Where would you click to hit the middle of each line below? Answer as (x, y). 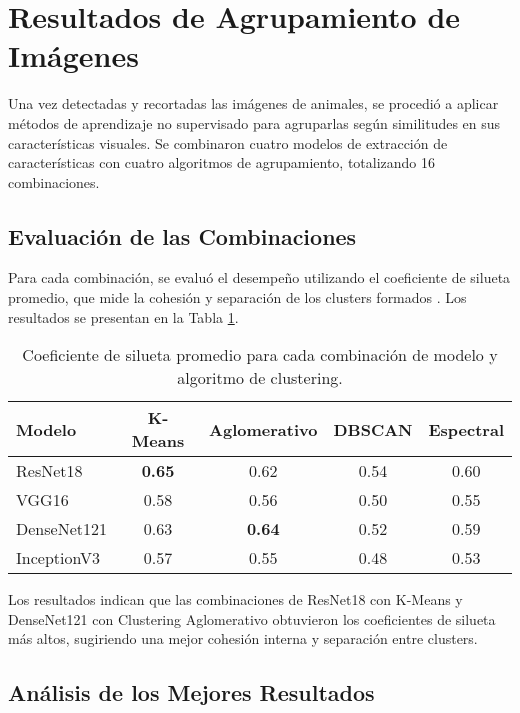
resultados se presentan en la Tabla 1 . (123, 316)
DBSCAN (373, 429)
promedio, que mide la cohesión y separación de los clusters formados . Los (237, 297)
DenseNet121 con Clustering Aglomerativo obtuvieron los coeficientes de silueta (252, 618)
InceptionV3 (58, 558)
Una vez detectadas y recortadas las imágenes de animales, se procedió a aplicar (253, 103)
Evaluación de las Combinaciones (182, 235)
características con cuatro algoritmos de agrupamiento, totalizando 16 (222, 162)
